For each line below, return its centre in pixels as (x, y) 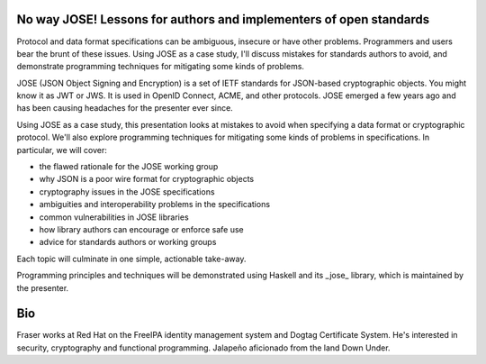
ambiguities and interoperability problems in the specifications (154, 205)
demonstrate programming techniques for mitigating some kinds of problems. (161, 67)
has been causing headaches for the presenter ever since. (125, 108)
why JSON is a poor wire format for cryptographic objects (147, 179)
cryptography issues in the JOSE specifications (127, 191)
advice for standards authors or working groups (128, 242)
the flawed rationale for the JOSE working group (129, 167)
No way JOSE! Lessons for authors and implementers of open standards (223, 19)
